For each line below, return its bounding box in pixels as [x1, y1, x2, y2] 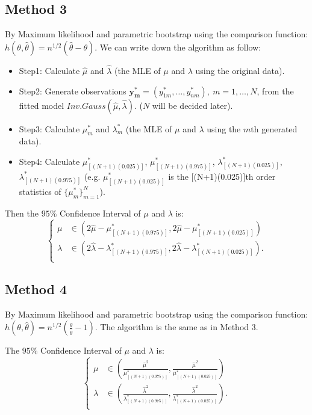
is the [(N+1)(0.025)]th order [168, 170, 276, 182]
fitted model [19, 99, 64, 111]
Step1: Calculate [19, 64, 80, 77]
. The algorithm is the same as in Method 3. [95, 321, 258, 333]
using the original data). [195, 64, 285, 77]
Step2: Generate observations [19, 84, 126, 97]
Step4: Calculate [19, 155, 80, 167]
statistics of [19, 185, 61, 197]
